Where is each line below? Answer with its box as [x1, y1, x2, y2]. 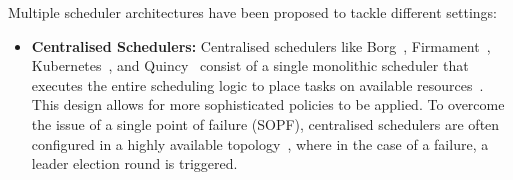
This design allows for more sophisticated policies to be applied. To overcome [31, 94, 505, 115]
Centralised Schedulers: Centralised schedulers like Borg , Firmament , [31, 35, 491, 56]
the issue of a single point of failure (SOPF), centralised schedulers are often [31, 113, 500, 134]
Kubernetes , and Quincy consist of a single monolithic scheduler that [31, 55, 469, 76]
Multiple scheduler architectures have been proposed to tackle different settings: [8, 2, 498, 22]
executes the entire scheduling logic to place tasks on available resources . [31, 74, 484, 95]
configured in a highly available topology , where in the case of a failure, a [31, 133, 489, 154]
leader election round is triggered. [31, 153, 238, 174]
